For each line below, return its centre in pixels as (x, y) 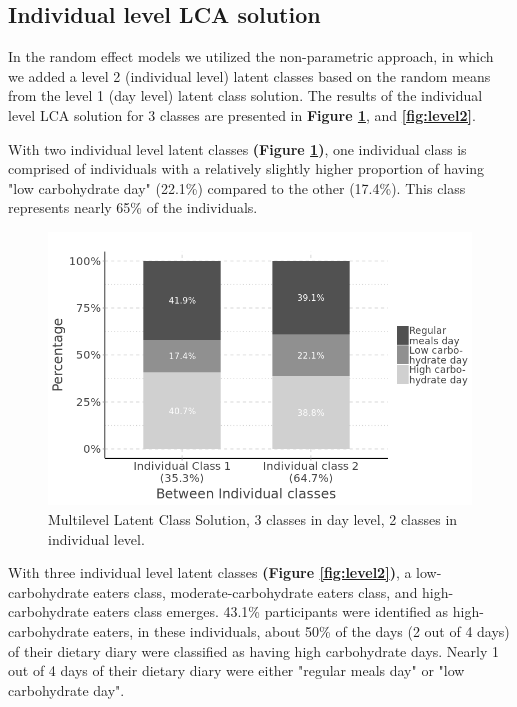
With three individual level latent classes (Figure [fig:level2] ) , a (210, 572)
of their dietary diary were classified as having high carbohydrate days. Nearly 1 (253, 650)
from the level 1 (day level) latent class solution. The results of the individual (245, 95)
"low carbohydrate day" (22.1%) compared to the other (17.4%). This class (237, 187)
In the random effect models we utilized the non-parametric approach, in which (251, 56)
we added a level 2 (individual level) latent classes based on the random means (249, 75)
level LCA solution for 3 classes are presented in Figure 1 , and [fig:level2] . (242, 114)
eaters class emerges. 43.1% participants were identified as (271, 611)
